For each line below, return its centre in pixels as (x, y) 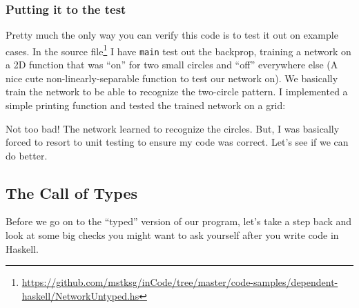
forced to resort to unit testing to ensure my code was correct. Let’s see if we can (177, 142)
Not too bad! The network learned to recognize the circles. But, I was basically (173, 128)
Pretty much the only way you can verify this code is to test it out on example (172, 35)
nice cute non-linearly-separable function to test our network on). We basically (172, 78)
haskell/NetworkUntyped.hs (80, 295)
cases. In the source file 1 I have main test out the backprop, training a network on (178, 50)
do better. (27, 155)
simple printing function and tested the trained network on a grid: (146, 105)
